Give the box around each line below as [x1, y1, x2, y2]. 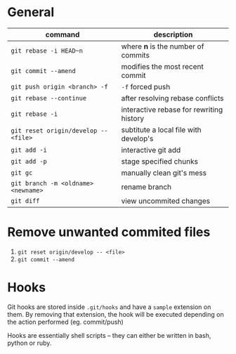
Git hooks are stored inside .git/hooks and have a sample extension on [7, 303, 211, 311]
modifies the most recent [121, 61, 204, 71]
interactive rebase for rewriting [121, 105, 223, 114]
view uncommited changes [121, 196, 211, 206]
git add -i [11, 145, 47, 154]
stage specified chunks [121, 156, 199, 166]
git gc [11, 169, 33, 176]
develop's [121, 133, 154, 143]
